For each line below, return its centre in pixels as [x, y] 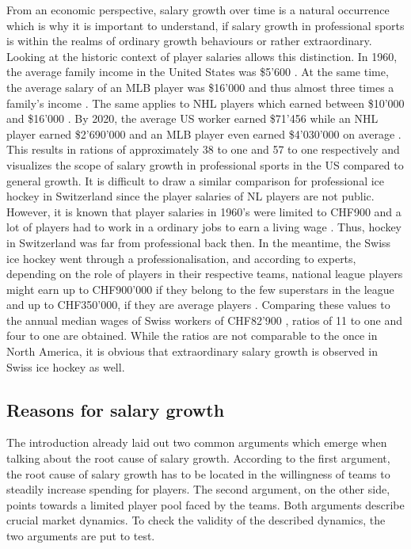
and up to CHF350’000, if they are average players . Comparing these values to [198, 305]
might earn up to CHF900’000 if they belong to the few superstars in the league [200, 289]
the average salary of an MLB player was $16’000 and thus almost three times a [200, 87]
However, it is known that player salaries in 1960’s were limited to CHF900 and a [204, 211]
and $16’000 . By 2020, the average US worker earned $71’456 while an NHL [192, 118]
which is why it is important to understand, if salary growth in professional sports [205, 25]
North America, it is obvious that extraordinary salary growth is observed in [192, 351]
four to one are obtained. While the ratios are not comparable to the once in [192, 335]
